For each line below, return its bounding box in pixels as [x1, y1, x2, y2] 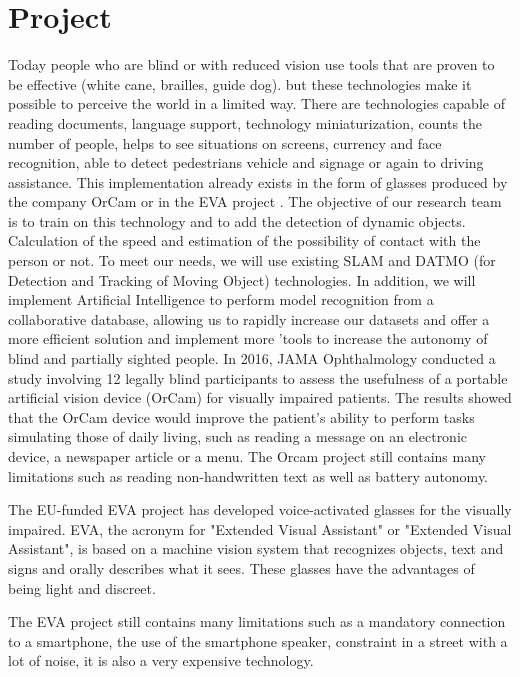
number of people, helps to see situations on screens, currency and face [8, 132, 442, 153]
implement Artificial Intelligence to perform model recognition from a [8, 289, 434, 310]
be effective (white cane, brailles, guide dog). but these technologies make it [8, 73, 472, 94]
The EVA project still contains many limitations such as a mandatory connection [8, 611, 506, 632]
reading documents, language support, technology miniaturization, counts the [8, 112, 483, 133]
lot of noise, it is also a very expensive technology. [8, 650, 314, 671]
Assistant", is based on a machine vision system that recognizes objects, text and [8, 538, 504, 559]
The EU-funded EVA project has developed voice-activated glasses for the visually [8, 499, 512, 520]
